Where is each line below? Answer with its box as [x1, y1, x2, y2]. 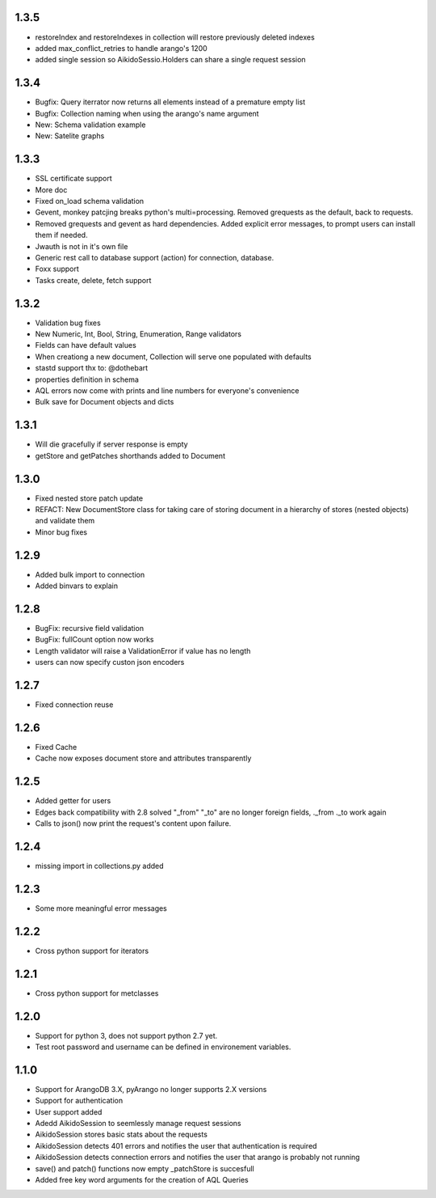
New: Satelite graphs [35, 131, 105, 141]
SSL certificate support [35, 174, 112, 184]
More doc [35, 184, 68, 194]
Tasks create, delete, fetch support [35, 275, 152, 285]
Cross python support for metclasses [35, 988, 159, 998]
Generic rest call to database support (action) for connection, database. [35, 253, 275, 263]
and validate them [35, 516, 95, 526]
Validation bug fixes [35, 318, 101, 328]
